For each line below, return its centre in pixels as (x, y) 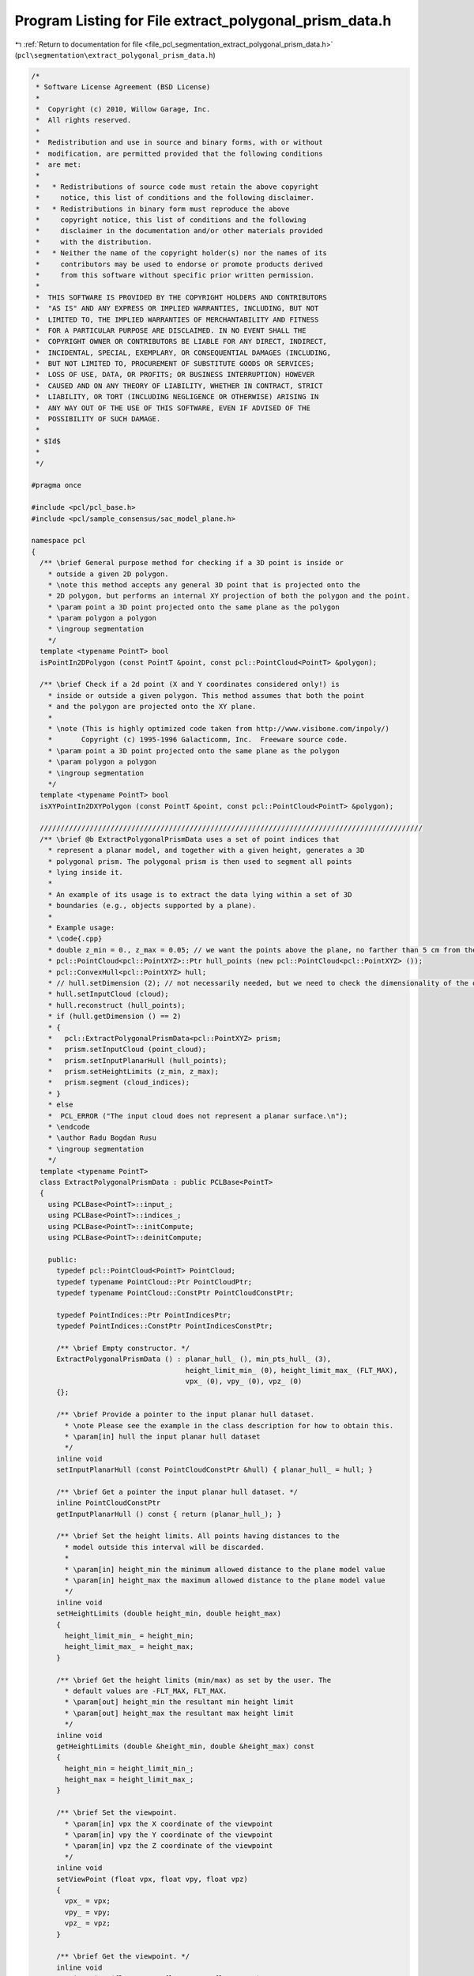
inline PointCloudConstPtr (109, 1503)
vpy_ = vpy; (87, 1912)
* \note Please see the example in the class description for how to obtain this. (229, 1425)
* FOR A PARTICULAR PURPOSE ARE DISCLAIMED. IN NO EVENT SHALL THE (171, 330)
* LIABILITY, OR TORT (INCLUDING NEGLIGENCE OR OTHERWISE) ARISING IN (177, 397)
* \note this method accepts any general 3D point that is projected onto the (204, 585)
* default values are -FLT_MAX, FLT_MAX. (146, 1691)
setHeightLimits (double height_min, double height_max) (169, 1614)
